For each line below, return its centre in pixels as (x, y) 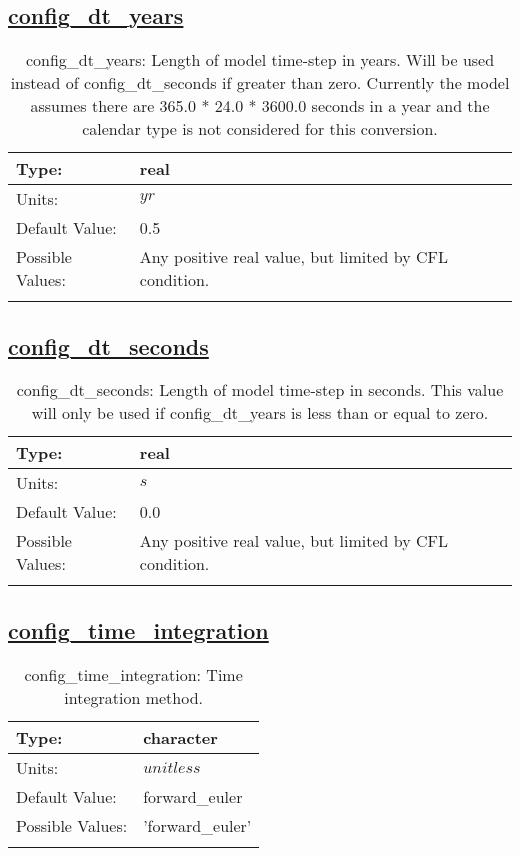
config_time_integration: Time (133, 674)
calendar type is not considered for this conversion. (260, 129)
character (180, 737)
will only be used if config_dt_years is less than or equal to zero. (260, 413)
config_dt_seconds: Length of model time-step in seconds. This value (260, 390)
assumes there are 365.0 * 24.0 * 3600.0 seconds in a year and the (260, 106)
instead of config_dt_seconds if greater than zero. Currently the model (260, 83)
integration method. (134, 697)
